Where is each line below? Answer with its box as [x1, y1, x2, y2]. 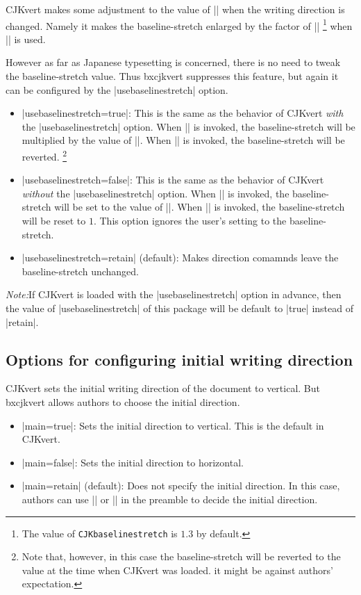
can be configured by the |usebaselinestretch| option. [6, 82, 228, 97]
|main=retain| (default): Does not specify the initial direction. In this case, [22, 478, 340, 493]
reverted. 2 [22, 147, 67, 163]
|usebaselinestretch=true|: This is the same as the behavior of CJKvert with [22, 106, 344, 120]
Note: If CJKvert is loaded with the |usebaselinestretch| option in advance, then [6, 287, 342, 302]
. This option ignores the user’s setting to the [93, 213, 287, 228]
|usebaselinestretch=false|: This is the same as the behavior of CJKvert [22, 172, 324, 187]
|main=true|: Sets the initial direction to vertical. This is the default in [22, 418, 324, 432]
